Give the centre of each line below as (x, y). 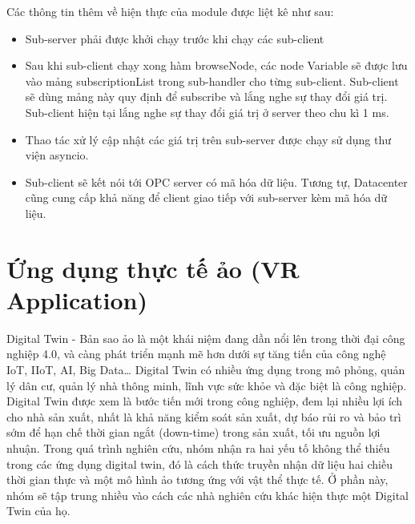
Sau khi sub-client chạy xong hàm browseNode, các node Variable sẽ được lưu (216, 65)
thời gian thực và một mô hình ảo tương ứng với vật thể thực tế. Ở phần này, (197, 480)
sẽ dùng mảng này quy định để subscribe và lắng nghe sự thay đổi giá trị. (206, 97)
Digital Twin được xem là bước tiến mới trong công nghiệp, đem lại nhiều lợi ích (205, 401)
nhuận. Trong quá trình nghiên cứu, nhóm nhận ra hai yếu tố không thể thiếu (198, 448)
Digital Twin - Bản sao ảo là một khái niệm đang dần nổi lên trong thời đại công (206, 338)
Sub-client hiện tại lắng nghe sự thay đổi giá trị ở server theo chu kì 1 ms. (207, 112)
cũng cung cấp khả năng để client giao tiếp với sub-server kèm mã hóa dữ (206, 198)
